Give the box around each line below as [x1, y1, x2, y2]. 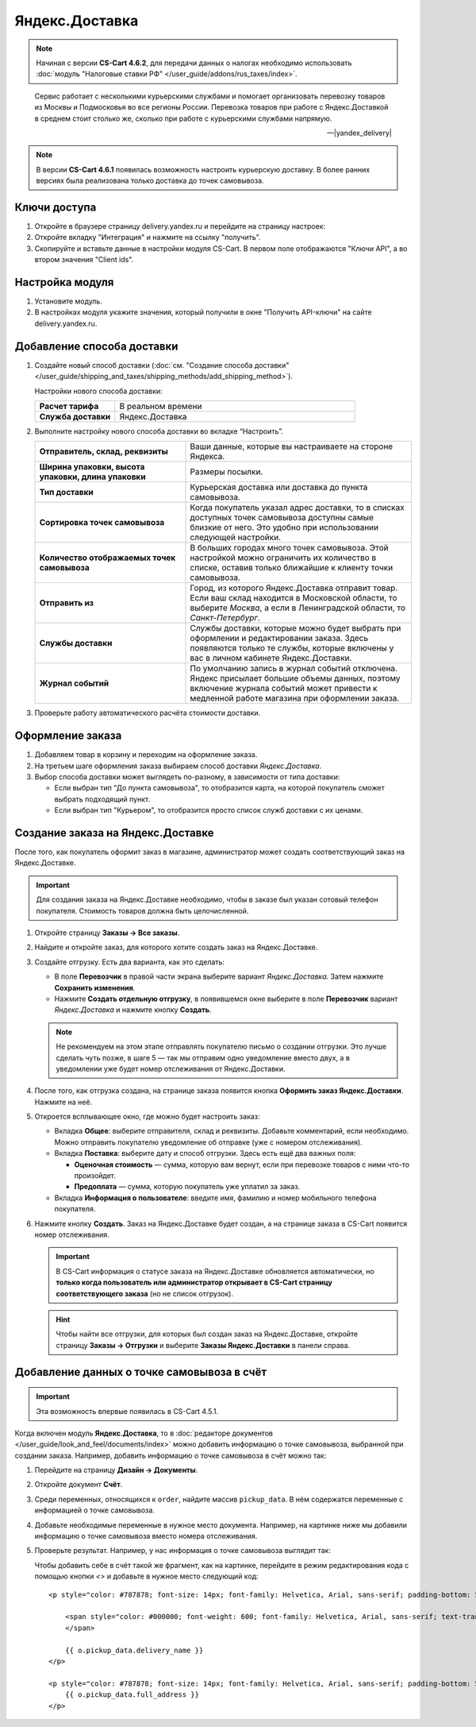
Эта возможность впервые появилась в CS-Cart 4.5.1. [36, 1406, 219, 1416]
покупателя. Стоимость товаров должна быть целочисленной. [36, 906, 249, 915]
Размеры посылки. [190, 466, 263, 477]
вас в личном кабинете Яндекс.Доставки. [190, 652, 352, 663]
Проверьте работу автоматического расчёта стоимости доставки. [34, 708, 261, 718]
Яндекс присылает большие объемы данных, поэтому [190, 673, 401, 684]
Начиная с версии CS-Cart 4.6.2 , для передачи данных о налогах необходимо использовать [36, 58, 352, 68]
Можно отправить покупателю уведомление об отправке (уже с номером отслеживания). [54, 1137, 363, 1147]
